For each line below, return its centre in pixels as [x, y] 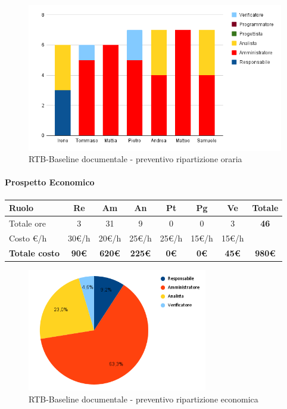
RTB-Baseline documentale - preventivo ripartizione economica [143, 399]
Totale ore [27, 223]
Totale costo [35, 252]
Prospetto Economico [50, 182]
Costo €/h [28, 238]
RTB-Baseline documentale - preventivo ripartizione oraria [135, 159]
